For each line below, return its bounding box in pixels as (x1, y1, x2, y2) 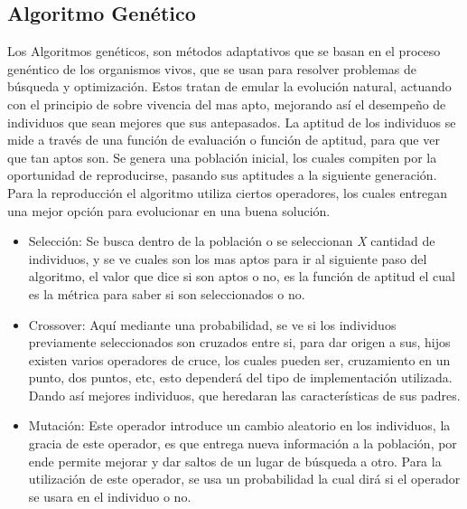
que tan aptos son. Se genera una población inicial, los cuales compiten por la (7, 147, 437, 166)
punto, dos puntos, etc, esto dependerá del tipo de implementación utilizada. (28, 368, 453, 387)
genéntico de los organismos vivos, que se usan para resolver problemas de (7, 59, 417, 78)
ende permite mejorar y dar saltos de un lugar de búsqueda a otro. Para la (28, 451, 442, 470)
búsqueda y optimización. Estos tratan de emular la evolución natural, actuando (7, 77, 452, 96)
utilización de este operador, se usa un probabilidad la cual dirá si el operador (28, 469, 461, 488)
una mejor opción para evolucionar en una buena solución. (7, 201, 331, 220)
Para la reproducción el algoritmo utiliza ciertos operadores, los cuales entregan (7, 183, 447, 202)
